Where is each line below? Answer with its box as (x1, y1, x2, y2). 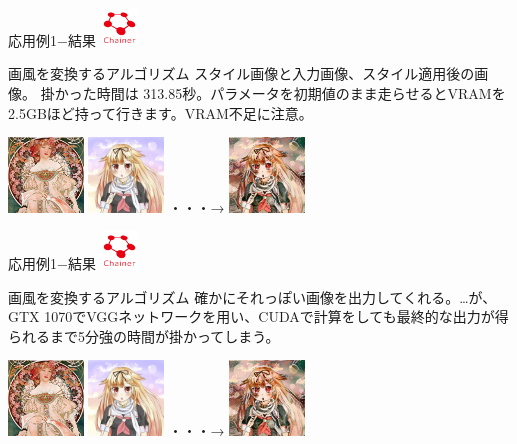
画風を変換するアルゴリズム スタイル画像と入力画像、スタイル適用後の (8, 63, 475, 84)
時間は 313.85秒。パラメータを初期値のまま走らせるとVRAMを (96, 82, 506, 103)
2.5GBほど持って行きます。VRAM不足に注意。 (8, 102, 313, 123)
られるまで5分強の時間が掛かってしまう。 (8, 325, 280, 346)
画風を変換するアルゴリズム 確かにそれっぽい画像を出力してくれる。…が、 (8, 286, 497, 307)
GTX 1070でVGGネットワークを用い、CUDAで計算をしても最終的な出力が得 (8, 306, 509, 327)
